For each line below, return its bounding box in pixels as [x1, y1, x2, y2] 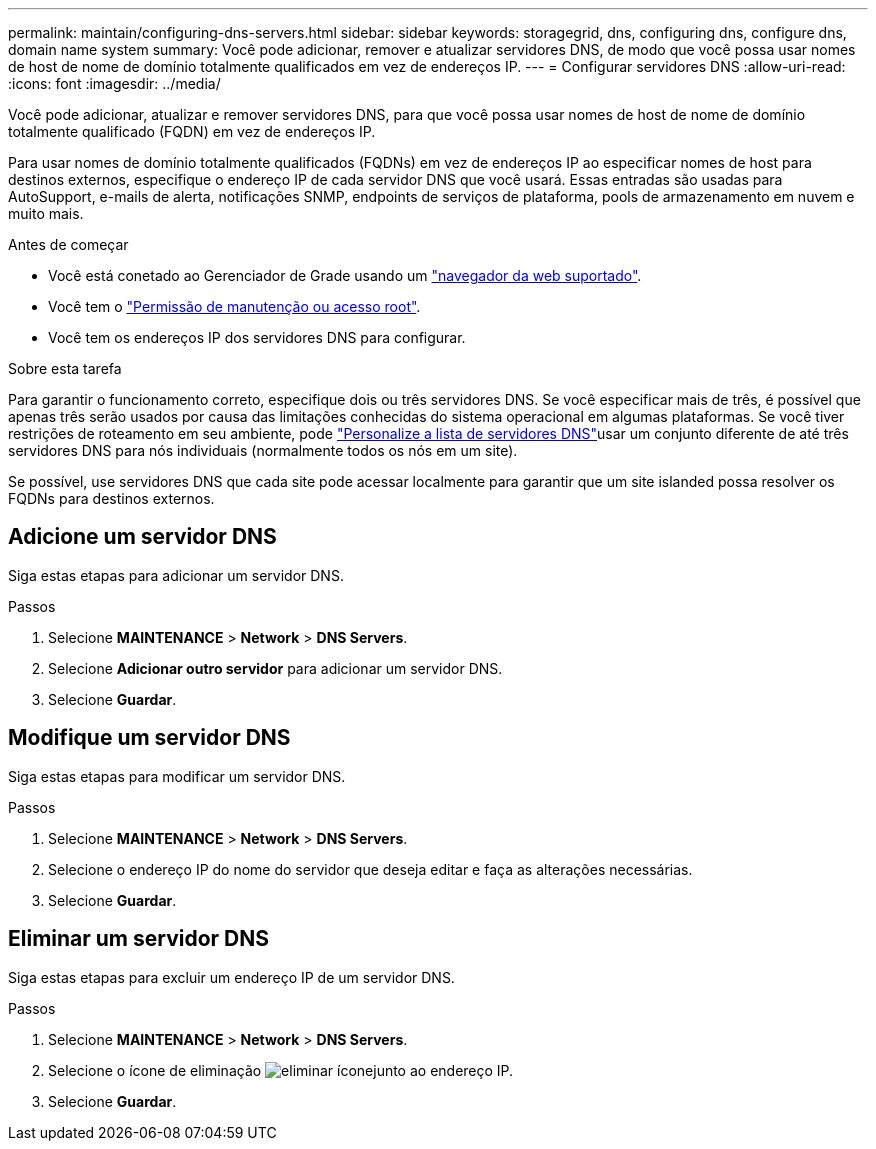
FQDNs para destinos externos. [8, 490, 215, 507]
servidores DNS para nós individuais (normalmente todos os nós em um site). [8, 442, 518, 459]
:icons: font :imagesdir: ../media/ [8, 75, 221, 92]
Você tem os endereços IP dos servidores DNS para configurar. [48, 329, 466, 346]
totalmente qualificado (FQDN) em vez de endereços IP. [8, 123, 376, 140]
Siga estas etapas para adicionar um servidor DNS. [8, 566, 344, 584]
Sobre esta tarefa [8, 360, 122, 377]
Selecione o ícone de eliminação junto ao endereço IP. [48, 1061, 514, 1079]
